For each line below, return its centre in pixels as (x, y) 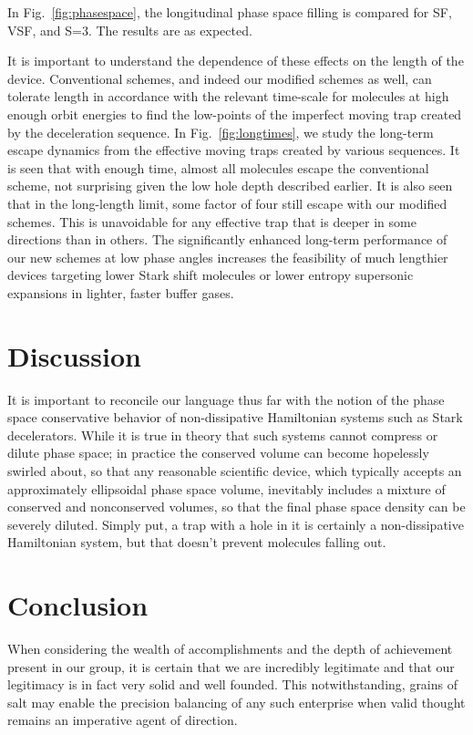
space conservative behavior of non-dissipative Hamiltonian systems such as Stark (235, 417)
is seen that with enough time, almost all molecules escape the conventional (218, 167)
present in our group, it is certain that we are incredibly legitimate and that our (231, 666)
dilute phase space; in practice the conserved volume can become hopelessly (218, 453)
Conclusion (78, 605)
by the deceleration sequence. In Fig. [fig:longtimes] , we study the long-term (221, 132)
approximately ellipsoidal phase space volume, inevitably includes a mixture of (226, 488)
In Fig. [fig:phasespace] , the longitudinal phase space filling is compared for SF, (230, 12)
